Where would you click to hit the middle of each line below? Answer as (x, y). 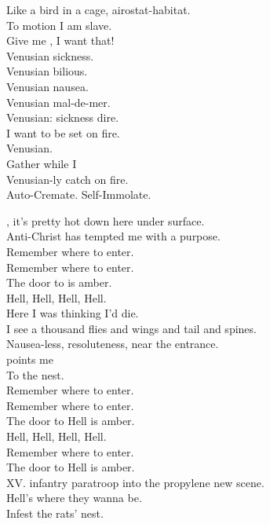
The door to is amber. (59, 282)
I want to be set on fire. (63, 132)
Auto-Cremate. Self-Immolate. (79, 194)
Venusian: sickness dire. (63, 117)
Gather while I (42, 163)
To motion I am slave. (59, 25)
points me (30, 359)
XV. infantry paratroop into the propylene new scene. (135, 482)
